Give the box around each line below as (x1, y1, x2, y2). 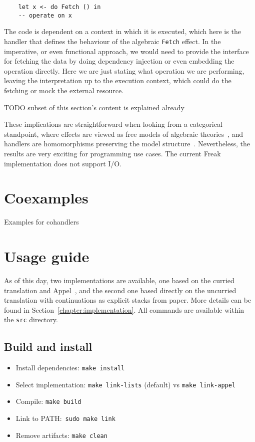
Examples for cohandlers (4, 216, 79, 227)
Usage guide (4, 246, 89, 266)
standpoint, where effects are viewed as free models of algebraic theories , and (4, 128, 243, 139)
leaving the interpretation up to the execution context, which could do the (4, 75, 231, 86)
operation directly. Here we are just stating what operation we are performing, (4, 65, 244, 76)
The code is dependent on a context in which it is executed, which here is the (4, 26, 241, 37)
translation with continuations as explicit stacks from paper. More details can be (4, 295, 251, 305)
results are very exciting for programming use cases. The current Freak (4, 148, 221, 158)
